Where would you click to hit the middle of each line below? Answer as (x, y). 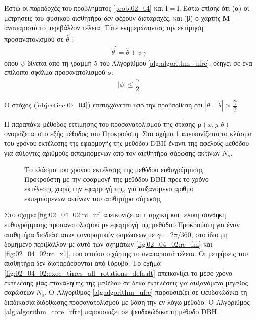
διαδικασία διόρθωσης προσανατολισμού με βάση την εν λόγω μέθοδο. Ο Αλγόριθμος (127, 302)
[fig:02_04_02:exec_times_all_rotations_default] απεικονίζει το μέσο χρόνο (118, 273)
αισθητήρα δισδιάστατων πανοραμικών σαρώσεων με (80, 234)
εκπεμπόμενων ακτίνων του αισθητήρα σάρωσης (93, 198)
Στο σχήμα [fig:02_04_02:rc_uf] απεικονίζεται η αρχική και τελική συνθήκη (115, 215)
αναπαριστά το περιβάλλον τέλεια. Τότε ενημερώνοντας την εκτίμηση (104, 27)
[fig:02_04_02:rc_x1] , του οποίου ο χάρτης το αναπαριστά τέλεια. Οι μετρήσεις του (126, 253)
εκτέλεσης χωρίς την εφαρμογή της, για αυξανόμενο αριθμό (109, 189)
